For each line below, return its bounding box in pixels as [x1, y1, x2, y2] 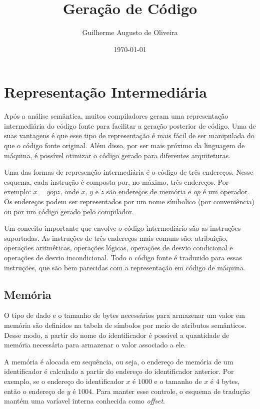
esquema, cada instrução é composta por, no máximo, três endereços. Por [4, 176, 229, 187]
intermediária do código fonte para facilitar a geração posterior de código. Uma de [4, 120, 256, 131]
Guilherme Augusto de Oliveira [82, 27, 178, 38]
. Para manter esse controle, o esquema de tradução [92, 385, 250, 396]
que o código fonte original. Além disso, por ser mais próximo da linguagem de [4, 140, 245, 151]
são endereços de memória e [106, 186, 191, 197]
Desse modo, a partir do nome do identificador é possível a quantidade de [4, 329, 229, 340]
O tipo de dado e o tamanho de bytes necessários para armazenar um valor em [4, 310, 245, 320]
